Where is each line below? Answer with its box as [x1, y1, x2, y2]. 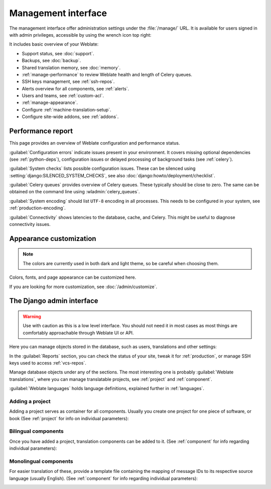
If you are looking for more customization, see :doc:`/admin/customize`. [9, 284, 158, 290]
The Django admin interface [9, 297, 98, 305]
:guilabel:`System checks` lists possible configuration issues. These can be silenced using [9, 166, 196, 172]
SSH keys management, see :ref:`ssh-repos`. [22, 78, 115, 85]
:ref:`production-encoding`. [9, 205, 66, 211]
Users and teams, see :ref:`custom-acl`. [22, 93, 104, 99]
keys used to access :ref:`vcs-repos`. [9, 359, 86, 366]
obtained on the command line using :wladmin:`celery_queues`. [9, 189, 140, 195]
